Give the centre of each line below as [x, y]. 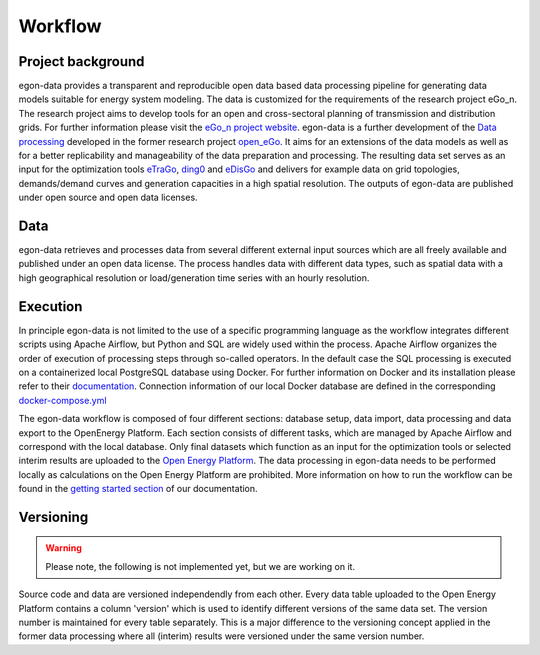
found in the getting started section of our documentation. [138, 489]
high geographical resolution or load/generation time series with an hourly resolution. [194, 277]
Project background [81, 61]
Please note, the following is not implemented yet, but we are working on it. [200, 566]
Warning [63, 548]
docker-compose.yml [62, 400]
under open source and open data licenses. [108, 197]
